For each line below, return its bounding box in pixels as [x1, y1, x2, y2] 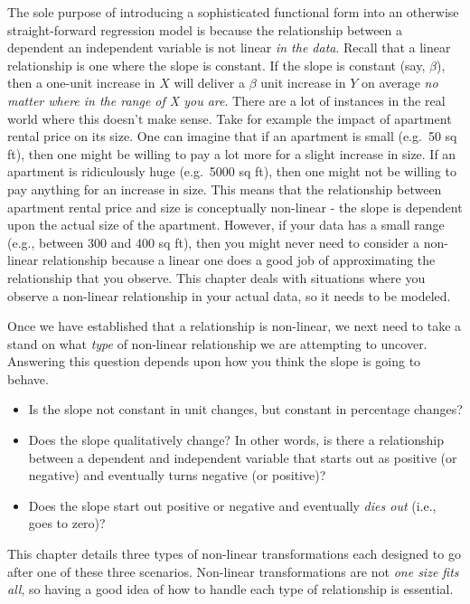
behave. [7, 369, 49, 388]
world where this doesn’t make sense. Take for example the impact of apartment [7, 109, 452, 127]
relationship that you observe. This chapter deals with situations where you [7, 268, 426, 287]
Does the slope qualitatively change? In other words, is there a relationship [28, 430, 445, 449]
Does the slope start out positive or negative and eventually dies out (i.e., [28, 495, 437, 514]
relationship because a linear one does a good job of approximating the [42, 250, 436, 269]
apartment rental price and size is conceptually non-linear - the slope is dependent [7, 197, 463, 216]
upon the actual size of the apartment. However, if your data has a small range [7, 215, 445, 234]
